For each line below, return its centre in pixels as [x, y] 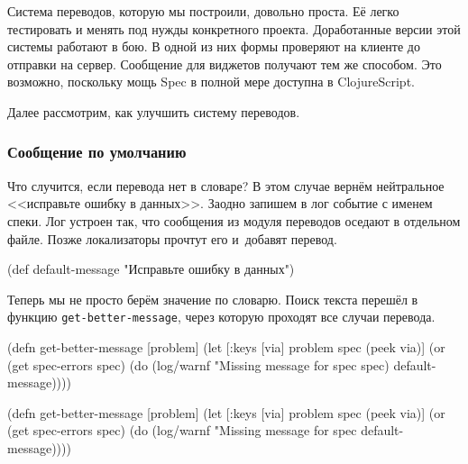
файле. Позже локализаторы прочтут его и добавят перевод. [172, 238]
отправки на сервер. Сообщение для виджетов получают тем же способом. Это [225, 64]
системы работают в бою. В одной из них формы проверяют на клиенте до [214, 46]
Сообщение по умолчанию [97, 152]
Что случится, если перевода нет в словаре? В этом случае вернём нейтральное [226, 185]
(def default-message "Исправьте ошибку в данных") [151, 269]
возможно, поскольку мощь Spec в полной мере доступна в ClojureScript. [211, 82]
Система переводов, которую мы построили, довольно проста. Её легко [203, 11]
